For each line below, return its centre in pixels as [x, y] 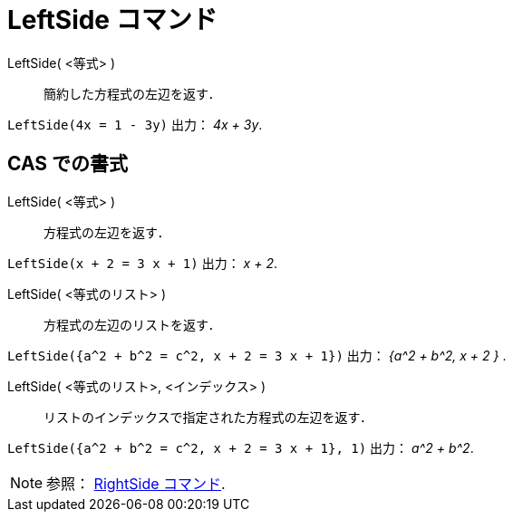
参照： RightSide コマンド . [136, 483]
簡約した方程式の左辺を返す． [132, 93]
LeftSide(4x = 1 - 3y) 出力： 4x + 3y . [135, 124]
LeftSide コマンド [112, 20]
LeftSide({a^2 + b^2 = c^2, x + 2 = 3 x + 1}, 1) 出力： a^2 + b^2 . [241, 447]
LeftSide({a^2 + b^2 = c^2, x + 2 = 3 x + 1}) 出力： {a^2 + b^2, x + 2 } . [257, 355]
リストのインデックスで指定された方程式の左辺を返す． [208, 417]
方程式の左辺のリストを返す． [132, 324]
